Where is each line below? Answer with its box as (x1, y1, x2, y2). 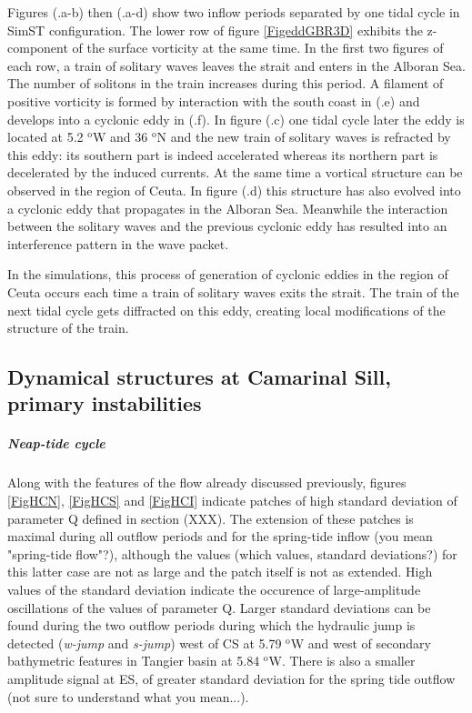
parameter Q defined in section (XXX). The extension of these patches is (7, 508, 414, 527)
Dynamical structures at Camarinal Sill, (7, 363, 391, 391)
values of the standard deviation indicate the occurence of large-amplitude (7, 579, 421, 598)
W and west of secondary (290, 633, 431, 652)
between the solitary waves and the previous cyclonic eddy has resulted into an (7, 216, 447, 236)
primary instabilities (7, 389, 202, 417)
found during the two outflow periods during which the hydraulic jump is (7, 616, 416, 635)
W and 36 (92, 127, 148, 146)
